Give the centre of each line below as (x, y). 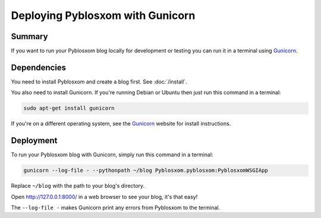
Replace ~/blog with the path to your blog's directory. (78, 186)
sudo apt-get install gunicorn (69, 108)
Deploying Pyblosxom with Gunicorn (103, 15)
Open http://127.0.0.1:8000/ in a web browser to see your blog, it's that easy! (104, 197)
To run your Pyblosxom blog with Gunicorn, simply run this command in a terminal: (112, 155)
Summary (29, 36)
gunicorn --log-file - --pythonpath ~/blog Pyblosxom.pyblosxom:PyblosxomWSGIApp (146, 171)
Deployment (34, 141)
